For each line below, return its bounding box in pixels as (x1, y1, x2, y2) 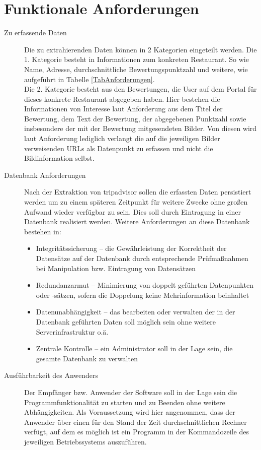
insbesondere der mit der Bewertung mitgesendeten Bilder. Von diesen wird (24, 123, 257, 134)
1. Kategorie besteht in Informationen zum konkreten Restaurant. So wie (24, 54, 249, 65)
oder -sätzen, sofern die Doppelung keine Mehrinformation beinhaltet (36, 289, 249, 300)
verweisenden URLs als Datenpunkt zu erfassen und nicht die (24, 143, 213, 153)
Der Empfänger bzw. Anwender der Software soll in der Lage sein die (24, 387, 237, 397)
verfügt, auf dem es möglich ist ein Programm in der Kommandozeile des (24, 426, 249, 437)
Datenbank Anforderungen (4, 169, 86, 180)
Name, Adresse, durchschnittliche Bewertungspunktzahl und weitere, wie (24, 63, 248, 74)
